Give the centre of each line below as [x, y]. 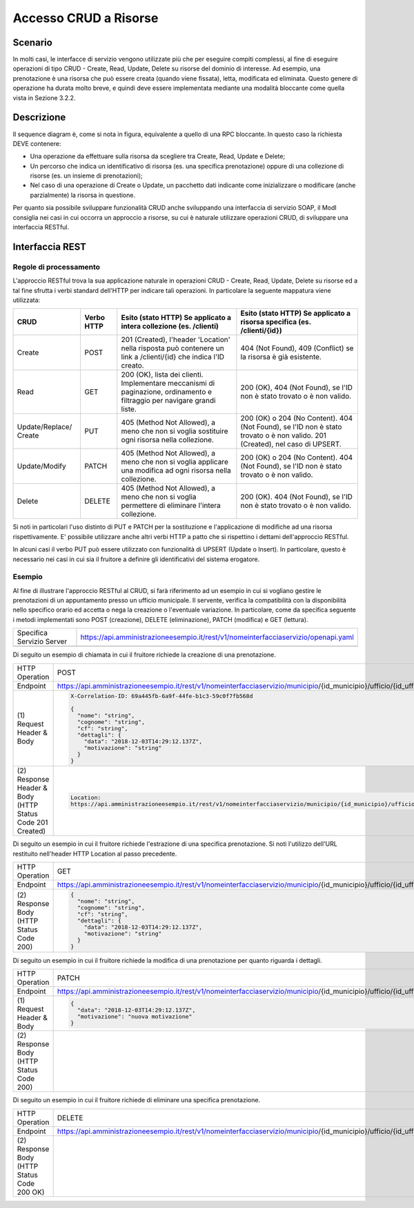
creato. [132, 366]
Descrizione [39, 117]
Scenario [33, 43]
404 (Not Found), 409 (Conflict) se [297, 348]
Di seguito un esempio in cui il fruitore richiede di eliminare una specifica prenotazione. [137, 1100]
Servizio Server [42, 641]
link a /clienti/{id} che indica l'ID [172, 357]
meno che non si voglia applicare [175, 462]
